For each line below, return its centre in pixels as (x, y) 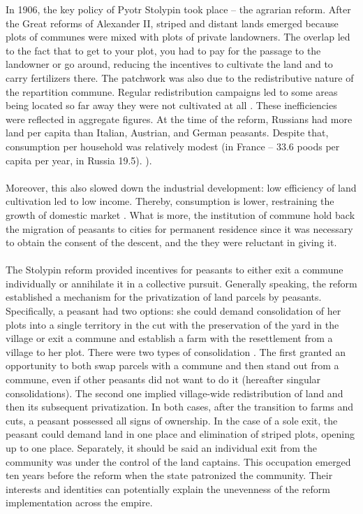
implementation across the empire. (79, 502)
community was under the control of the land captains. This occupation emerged (178, 461)
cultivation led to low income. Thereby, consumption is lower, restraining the (170, 201)
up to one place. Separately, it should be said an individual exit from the (161, 448)
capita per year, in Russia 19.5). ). (79, 160)
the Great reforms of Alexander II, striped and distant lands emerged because (172, 23)
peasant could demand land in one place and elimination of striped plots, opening (180, 434)
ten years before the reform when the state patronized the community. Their (169, 475)
